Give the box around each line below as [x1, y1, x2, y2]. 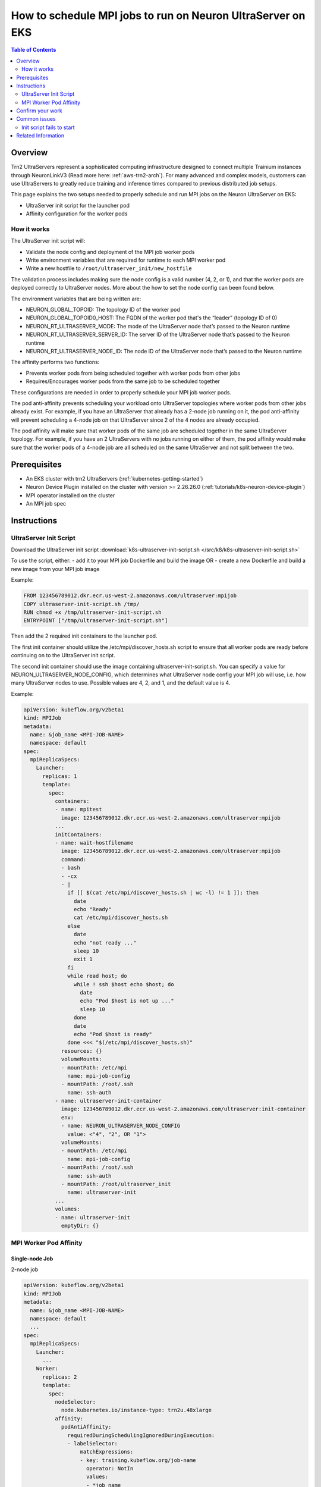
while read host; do [67, 972, 127, 980]
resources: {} [61, 1047, 102, 1054]
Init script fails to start [21, 124, 75, 131]
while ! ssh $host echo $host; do [73, 981, 175, 987]
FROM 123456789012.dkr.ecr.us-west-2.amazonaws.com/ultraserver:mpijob [23, 592, 237, 599]
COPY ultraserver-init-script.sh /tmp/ [23, 601, 140, 607]
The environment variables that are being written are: [11, 295, 141, 302]
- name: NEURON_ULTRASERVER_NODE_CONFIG [61, 1122, 181, 1130]
